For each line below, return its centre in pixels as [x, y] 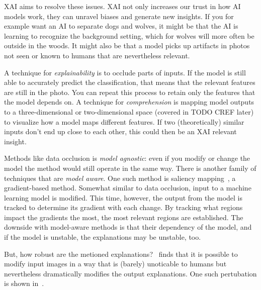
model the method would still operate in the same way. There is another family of [130, 168]
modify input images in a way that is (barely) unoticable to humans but [115, 264]
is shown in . [24, 283]
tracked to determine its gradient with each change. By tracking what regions [123, 207]
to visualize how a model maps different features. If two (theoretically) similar [124, 121]
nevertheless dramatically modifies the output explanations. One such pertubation [130, 273]
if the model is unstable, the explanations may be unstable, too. [103, 237]
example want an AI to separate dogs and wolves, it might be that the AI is [121, 26]
